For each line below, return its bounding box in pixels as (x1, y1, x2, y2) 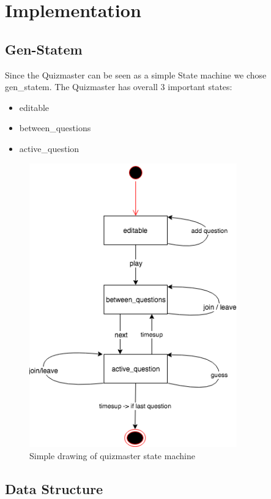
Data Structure (5, 479, 103, 498)
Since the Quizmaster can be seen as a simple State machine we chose (5, 68, 267, 81)
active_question (19, 142, 80, 154)
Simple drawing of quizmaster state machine (29, 449, 195, 462)
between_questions (19, 121, 91, 134)
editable (19, 101, 50, 113)
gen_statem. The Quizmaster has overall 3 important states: (5, 80, 232, 93)
